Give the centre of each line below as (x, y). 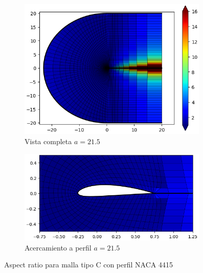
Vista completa (48, 141)
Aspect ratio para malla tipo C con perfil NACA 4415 (88, 265)
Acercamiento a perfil (58, 247)
